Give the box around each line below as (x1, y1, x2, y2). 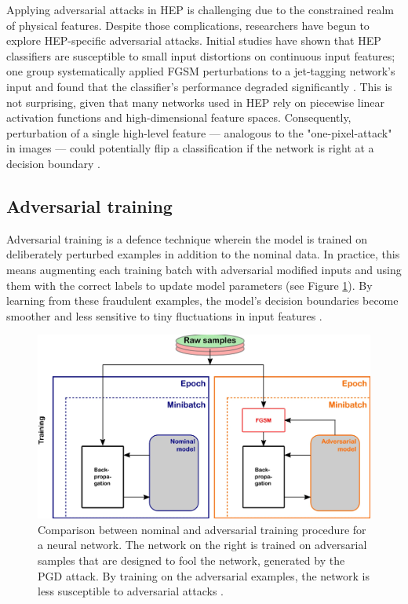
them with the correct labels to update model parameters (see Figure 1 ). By (6, 276, 373, 293)
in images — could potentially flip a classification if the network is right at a (6, 140, 374, 156)
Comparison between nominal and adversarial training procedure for (38, 521, 366, 537)
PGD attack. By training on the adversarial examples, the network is (38, 567, 370, 584)
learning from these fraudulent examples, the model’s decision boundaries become (6, 292, 399, 309)
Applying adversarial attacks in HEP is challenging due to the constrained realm (6, 2, 394, 17)
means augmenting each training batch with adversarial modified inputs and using (6, 261, 402, 277)
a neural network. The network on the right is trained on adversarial (38, 536, 367, 553)
